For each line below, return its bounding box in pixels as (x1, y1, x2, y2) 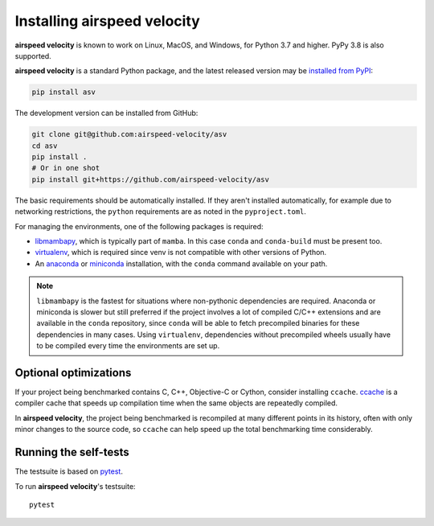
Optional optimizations (14, 366, 132, 380)
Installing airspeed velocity (14, 12, 200, 30)
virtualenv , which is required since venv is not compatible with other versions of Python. (35, 248, 327, 257)
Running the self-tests (14, 446, 130, 459)
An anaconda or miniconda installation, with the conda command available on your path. (35, 258, 328, 269)
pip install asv (31, 88, 96, 97)
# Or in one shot (31, 163, 100, 173)
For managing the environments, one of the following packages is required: (14, 221, 264, 231)
